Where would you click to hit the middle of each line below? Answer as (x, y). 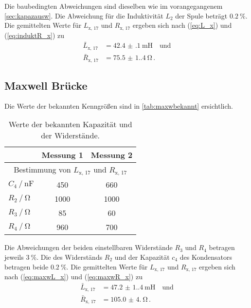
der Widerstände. (70, 135)
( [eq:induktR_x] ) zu (35, 35)
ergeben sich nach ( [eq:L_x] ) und (182, 25)
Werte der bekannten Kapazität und (70, 124)
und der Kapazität (142, 257)
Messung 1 (62, 155)
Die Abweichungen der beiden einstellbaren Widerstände (89, 247)
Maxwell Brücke (46, 86)
